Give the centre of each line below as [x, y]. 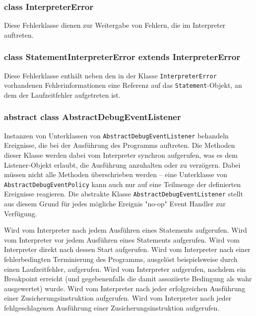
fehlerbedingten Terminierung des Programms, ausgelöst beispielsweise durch [121, 259]
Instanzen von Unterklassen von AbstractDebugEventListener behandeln [116, 135]
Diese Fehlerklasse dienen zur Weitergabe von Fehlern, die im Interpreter [115, 25]
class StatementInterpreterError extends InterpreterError [122, 57]
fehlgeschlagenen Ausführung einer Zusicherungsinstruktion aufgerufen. [112, 308]
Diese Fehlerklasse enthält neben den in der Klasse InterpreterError [110, 75]
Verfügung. [21, 213]
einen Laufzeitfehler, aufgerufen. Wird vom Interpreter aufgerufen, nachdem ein [125, 269]
